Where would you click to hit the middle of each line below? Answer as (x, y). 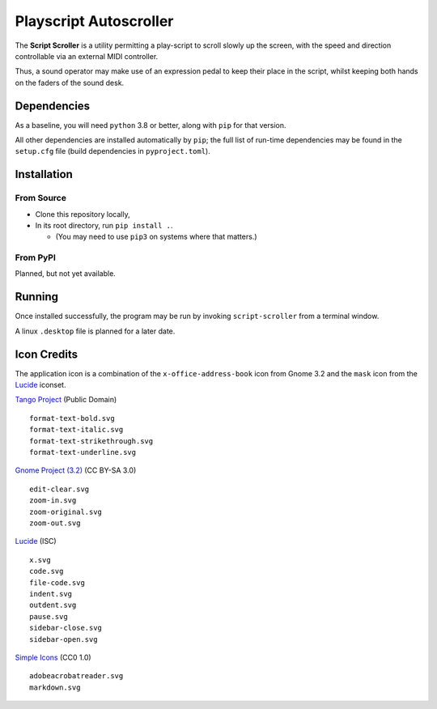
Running (37, 297)
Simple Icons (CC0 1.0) (53, 657)
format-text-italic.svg (76, 430)
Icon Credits (47, 354)
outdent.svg (53, 605)
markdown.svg (55, 687)
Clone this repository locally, (83, 214)
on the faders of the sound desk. (70, 83)
